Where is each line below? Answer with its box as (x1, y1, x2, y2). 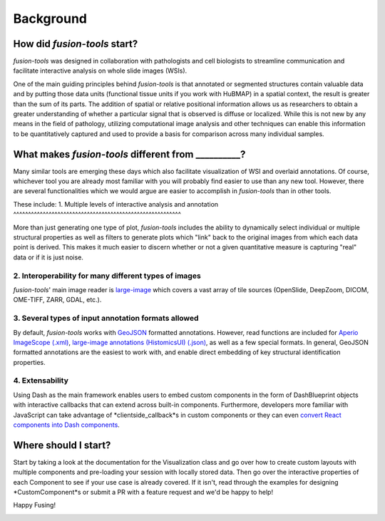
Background (13, 11, 87, 26)
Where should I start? (13, 439, 111, 451)
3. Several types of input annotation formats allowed (13, 314, 199, 324)
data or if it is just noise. (13, 253, 83, 262)
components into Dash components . (13, 421, 120, 429)
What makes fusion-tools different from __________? (13, 148, 246, 160)
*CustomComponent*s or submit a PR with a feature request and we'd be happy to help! (13, 488, 274, 497)
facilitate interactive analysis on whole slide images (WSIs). (13, 66, 188, 75)
